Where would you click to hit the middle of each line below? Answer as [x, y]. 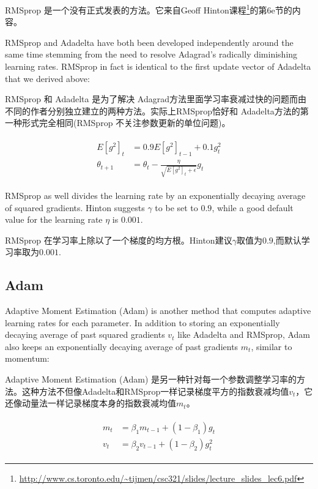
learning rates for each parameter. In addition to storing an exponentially [142, 322]
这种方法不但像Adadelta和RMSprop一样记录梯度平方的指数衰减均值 [155, 391]
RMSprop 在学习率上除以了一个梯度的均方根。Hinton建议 [119, 240]
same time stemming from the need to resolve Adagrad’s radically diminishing [151, 54]
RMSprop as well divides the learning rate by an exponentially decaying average [155, 195]
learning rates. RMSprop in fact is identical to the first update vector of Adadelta [158, 66]
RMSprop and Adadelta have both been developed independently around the [149, 42]
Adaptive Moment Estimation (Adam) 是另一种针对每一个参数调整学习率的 [151, 379]
